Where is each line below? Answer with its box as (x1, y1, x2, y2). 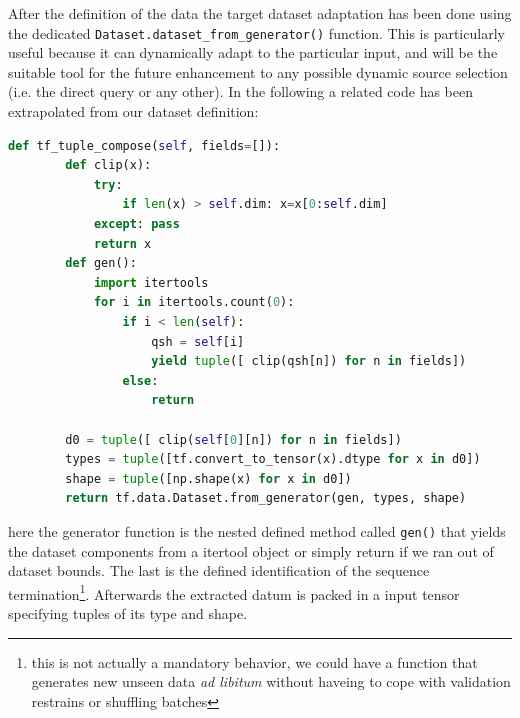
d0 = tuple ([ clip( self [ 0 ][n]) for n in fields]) (65, 432, 402, 447)
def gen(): (65, 256, 137, 271)
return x (93, 236, 152, 251)
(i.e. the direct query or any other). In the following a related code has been (8, 81, 473, 102)
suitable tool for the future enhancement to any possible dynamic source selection (8, 61, 508, 82)
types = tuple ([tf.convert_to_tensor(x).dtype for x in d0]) (65, 452, 481, 467)
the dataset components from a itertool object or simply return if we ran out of (8, 540, 494, 561)
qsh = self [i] (151, 334, 245, 349)
